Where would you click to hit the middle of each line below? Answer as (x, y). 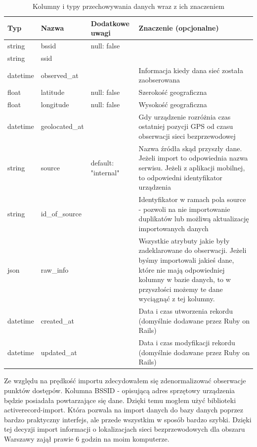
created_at (57, 320)
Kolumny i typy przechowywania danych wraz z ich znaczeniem (128, 6)
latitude (53, 92)
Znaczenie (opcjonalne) (179, 28)
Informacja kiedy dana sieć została (191, 70)
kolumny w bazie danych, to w (185, 279)
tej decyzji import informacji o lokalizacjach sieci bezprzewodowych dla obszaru (125, 429)
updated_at (59, 352)
